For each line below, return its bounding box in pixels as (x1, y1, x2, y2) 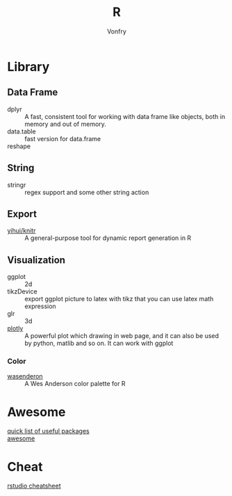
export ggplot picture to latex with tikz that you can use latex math (24, 295, 214, 303)
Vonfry (106, 27, 127, 35)
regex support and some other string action (24, 188, 149, 196)
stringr (7, 180, 26, 189)
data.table (7, 127, 36, 136)
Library (7, 58, 50, 74)
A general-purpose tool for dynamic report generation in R (24, 234, 192, 242)
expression (24, 302, 57, 310)
